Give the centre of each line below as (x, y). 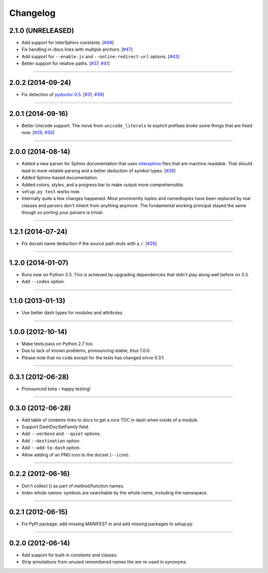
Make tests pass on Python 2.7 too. (58, 344)
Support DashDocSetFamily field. (56, 427)
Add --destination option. (51, 441)
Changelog (32, 13)
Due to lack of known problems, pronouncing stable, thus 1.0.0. (86, 350)
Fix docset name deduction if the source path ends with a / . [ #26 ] (89, 243)
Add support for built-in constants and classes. (70, 555)
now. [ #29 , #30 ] (38, 132)
